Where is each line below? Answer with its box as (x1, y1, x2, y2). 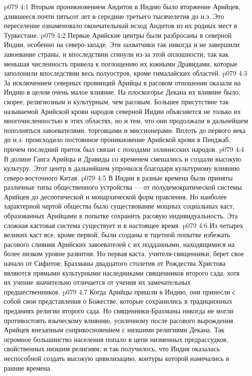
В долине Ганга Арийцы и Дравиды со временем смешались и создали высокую (4, 153, 241, 163)
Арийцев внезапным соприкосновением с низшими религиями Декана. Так (4, 325, 225, 335)
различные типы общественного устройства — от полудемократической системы (4, 182, 242, 192)
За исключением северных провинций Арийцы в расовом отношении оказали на (4, 77, 241, 87)
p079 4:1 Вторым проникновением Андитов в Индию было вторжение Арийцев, (4, 1, 240, 11)
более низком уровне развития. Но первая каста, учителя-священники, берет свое (4, 248, 244, 259)
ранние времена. (4, 362, 52, 373)
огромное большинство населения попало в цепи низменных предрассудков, (4, 334, 229, 344)
